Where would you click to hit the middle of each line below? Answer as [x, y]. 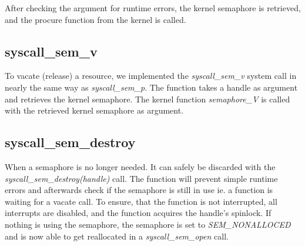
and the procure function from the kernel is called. [95, 19]
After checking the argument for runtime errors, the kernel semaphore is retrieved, [153, 8]
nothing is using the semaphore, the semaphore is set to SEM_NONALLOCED [148, 224]
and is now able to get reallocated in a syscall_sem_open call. [117, 236]
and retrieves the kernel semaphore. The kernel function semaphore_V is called [148, 99]
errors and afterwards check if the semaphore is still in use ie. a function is [139, 190]
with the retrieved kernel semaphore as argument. [94, 110]
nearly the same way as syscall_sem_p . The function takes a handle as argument [151, 87]
